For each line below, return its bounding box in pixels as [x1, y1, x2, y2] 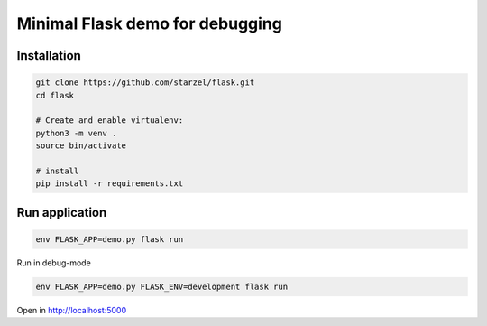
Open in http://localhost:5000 [16, 304, 127, 315]
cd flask [35, 90, 75, 100]
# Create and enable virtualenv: [35, 116, 184, 126]
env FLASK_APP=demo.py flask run [35, 234, 184, 244]
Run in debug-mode [16, 257, 92, 268]
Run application [16, 204, 107, 220]
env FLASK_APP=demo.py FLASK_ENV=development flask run [35, 281, 289, 292]
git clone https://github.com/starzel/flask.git [35, 78, 255, 88]
